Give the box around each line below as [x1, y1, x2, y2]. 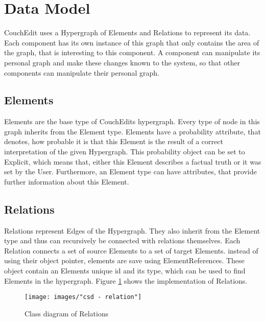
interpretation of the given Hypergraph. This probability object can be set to [4, 146, 245, 157]
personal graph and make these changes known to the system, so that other [4, 57, 240, 67]
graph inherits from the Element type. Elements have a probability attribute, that [4, 126, 261, 136]
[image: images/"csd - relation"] [25, 293, 142, 301]
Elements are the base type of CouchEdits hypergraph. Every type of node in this [4, 116, 260, 127]
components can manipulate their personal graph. [4, 67, 160, 78]
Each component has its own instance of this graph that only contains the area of [4, 37, 259, 48]
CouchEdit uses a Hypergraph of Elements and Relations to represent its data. [4, 27, 251, 38]
